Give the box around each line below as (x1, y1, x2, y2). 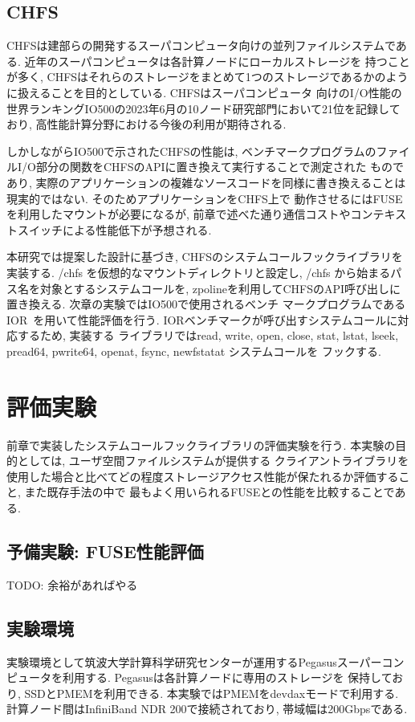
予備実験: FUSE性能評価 (6, 538, 204, 563)
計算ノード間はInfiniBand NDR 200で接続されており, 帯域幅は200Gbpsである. (6, 700, 408, 717)
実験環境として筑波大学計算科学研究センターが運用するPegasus (6, 653, 337, 670)
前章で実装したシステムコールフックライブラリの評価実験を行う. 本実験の (6, 436, 396, 453)
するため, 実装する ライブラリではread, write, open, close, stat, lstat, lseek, (17, 327, 399, 344)
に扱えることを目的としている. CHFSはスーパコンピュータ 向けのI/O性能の (6, 84, 402, 100)
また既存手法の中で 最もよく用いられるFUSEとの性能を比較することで (24, 483, 395, 500)
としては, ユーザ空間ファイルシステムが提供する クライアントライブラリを (17, 452, 409, 469)
